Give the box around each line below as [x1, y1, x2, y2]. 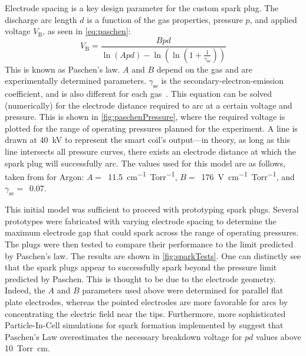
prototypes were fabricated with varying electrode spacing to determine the [5, 214, 277, 227]
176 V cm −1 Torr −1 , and [201, 169, 295, 182]
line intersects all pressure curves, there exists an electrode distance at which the [5, 145, 296, 158]
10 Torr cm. [5, 342, 50, 354]
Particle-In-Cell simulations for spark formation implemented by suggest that [5, 319, 284, 331]
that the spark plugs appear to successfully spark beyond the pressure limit [5, 261, 277, 273]
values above [255, 330, 301, 342]
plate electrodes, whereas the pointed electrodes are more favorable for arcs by [5, 296, 288, 308]
